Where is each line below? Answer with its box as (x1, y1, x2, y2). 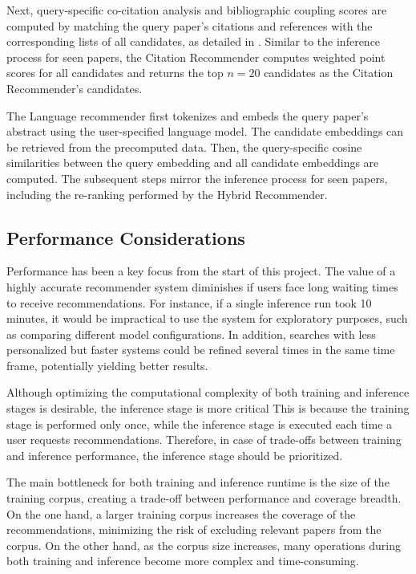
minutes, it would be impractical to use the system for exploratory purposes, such (6, 310, 408, 327)
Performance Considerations (6, 225, 245, 250)
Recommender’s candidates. (6, 79, 143, 96)
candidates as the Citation (264, 64, 394, 81)
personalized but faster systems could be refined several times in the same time (6, 341, 395, 358)
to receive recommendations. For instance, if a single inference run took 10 (6, 294, 372, 311)
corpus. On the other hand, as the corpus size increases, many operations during (6, 536, 401, 553)
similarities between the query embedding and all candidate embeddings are (6, 154, 379, 171)
